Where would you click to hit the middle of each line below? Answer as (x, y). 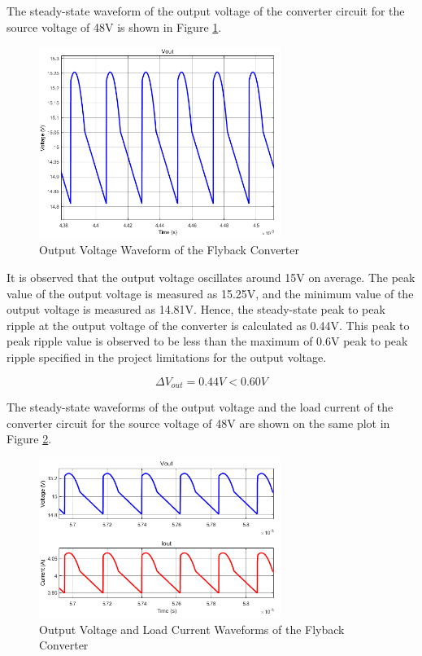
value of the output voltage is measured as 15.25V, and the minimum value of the (210, 293)
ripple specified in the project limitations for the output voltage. (167, 357)
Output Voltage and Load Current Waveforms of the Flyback (192, 629)
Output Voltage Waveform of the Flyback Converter (169, 250)
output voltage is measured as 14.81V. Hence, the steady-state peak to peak (196, 309)
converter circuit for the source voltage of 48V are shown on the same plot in (198, 423)
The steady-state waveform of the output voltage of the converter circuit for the (206, 11)
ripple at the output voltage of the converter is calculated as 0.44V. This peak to (208, 325)
